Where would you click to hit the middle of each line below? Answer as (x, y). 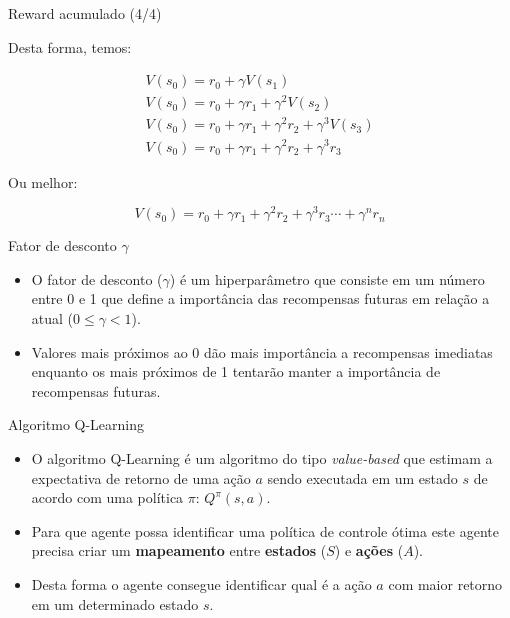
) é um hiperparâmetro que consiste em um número (327, 278)
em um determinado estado (115, 603)
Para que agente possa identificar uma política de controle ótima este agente (265, 530)
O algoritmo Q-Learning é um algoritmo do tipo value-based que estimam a (262, 457)
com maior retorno (445, 583)
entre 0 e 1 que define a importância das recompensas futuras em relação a (260, 298)
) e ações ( (369, 550)
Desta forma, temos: (70, 46)
